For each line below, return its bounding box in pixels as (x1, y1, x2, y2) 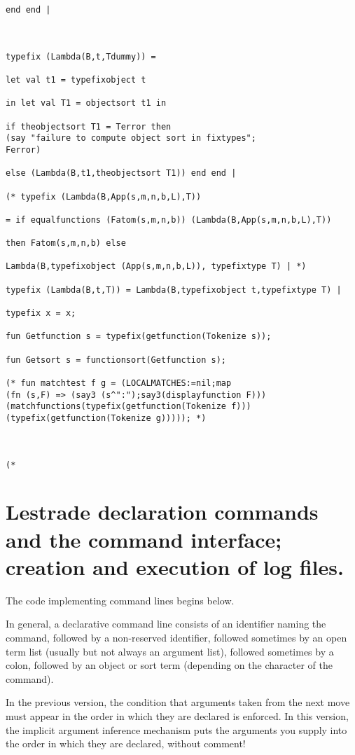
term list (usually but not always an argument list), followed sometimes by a (6, 644, 334, 658)
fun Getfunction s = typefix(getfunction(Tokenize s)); (6, 331, 272, 342)
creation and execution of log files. (6, 552, 344, 581)
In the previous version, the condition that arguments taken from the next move (6, 695, 350, 709)
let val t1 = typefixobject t (6, 74, 146, 85)
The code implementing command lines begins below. (6, 593, 235, 607)
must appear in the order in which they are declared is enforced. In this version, (6, 708, 349, 723)
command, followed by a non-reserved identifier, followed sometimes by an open (6, 630, 347, 644)
